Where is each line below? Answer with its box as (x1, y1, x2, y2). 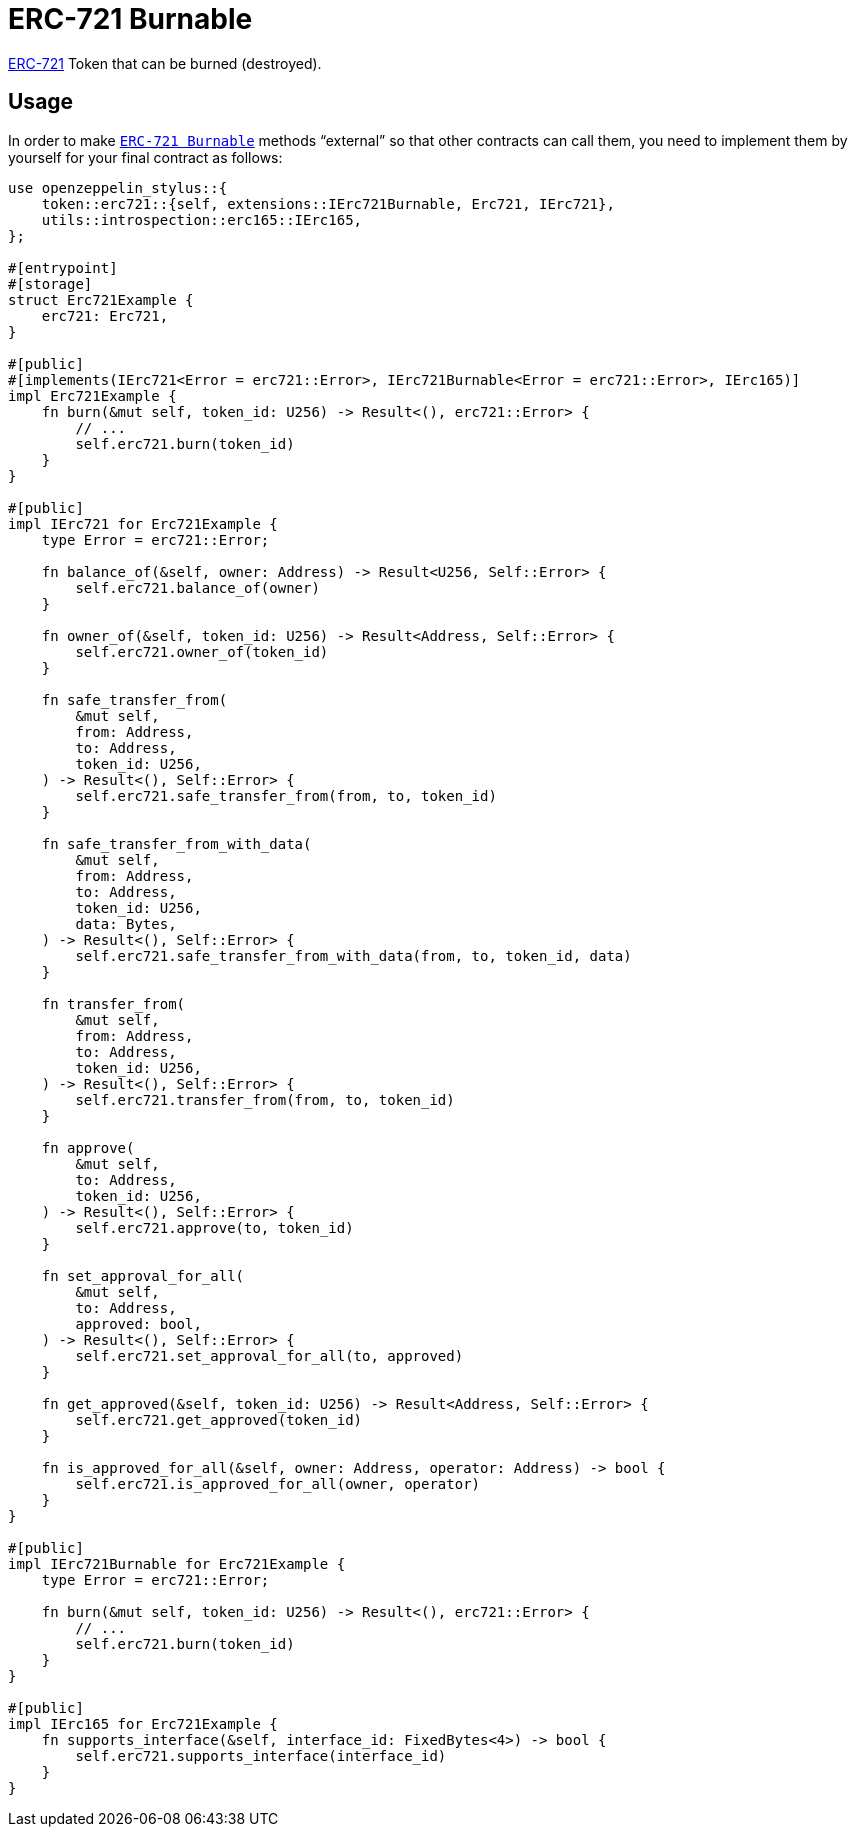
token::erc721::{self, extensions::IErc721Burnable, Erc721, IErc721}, (41, 195, 615, 212)
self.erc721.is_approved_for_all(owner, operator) (75, 1475, 481, 1492)
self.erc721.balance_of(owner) (75, 579, 320, 596)
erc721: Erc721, (41, 307, 169, 324)
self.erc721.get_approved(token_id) (75, 1411, 363, 1428)
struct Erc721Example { (8, 291, 194, 308)
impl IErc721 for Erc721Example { (8, 515, 278, 532)
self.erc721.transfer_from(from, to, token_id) (75, 1091, 455, 1108)
